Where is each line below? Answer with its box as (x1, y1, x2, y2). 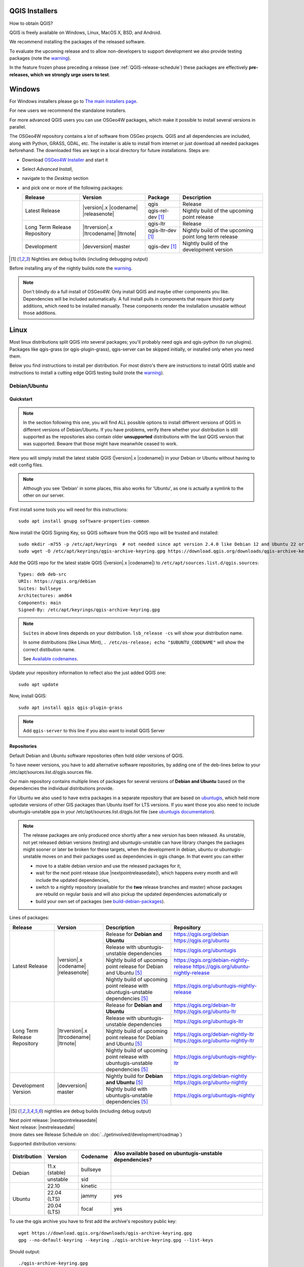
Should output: (9, 1248, 41, 1254)
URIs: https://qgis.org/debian (18, 578, 96, 584)
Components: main (18, 600, 61, 606)
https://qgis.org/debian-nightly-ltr (174, 1030, 254, 1037)
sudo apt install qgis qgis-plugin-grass (18, 704, 123, 711)
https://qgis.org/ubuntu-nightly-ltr (174, 1037, 255, 1044)
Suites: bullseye (18, 585, 61, 591)
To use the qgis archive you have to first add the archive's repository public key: (9, 1218, 177, 1224)
